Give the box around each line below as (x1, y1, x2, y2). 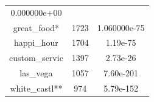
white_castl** (10, 81, 63, 94)
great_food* (13, 21, 60, 34)
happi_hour (14, 36, 58, 49)
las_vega (19, 67, 53, 79)
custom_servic (9, 51, 63, 64)
